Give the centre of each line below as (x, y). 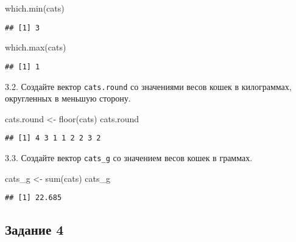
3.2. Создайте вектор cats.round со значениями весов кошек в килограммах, (148, 86)
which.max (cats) (36, 47)
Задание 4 (34, 230)
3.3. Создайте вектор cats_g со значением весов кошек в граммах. (129, 157)
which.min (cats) (35, 8)
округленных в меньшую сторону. (68, 98)
